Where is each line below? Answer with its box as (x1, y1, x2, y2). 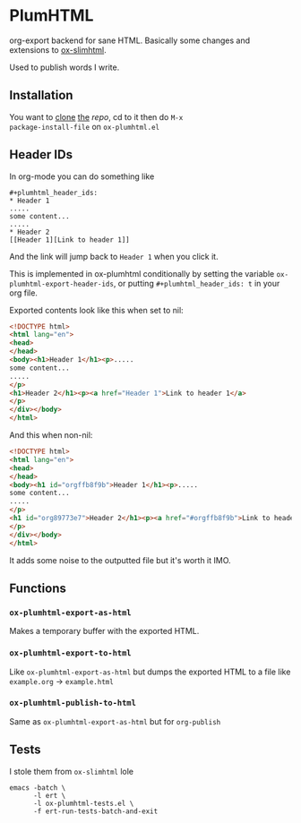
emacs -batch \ (9, 783, 66, 793)
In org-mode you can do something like (9, 171, 155, 182)
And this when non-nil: (9, 430, 93, 441)
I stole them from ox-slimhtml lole (9, 766, 134, 776)
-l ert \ (32, 791, 66, 800)
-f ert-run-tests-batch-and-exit (32, 807, 159, 816)
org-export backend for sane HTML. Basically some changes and (9, 35, 251, 46)
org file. (9, 287, 39, 298)
